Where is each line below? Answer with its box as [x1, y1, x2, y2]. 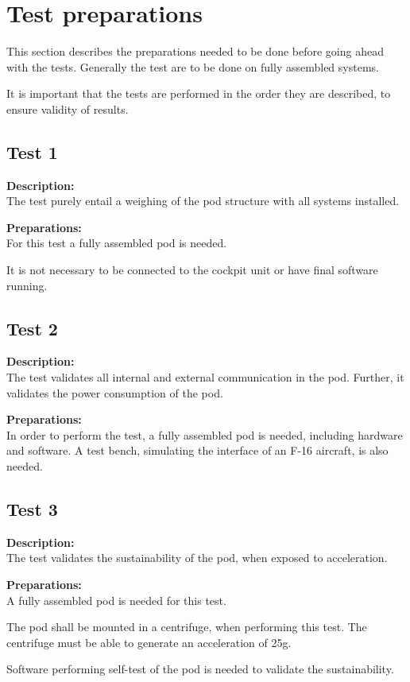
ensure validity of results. [6, 100, 129, 117]
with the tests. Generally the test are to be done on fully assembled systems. [6, 58, 379, 75]
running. [6, 277, 48, 293]
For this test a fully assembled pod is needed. [6, 234, 227, 251]
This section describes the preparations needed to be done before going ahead [6, 43, 384, 60]
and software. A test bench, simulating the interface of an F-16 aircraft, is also [6, 442, 389, 459]
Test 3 [6, 497, 58, 521]
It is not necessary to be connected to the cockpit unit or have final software [6, 262, 378, 278]
